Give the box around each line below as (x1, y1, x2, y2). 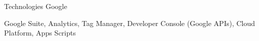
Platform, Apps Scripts (4, 27, 76, 38)
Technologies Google (4, 1, 68, 11)
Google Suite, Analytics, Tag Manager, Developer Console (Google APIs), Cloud (4, 17, 255, 28)
